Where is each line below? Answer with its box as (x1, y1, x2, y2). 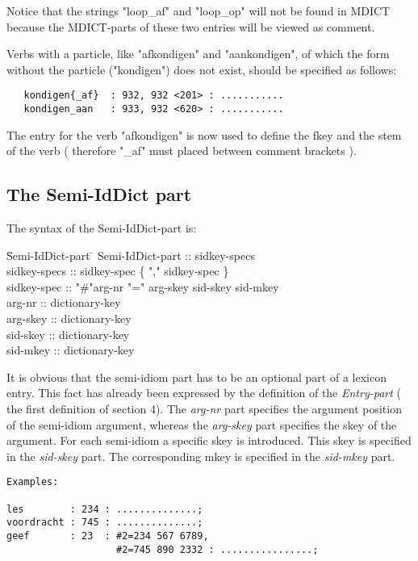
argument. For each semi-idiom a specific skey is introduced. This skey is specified (6, 432, 412, 449)
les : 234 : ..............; (6, 503, 203, 515)
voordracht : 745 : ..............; (6, 517, 203, 529)
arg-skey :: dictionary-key (6, 310, 132, 327)
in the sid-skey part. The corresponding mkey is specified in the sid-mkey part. (6, 447, 395, 464)
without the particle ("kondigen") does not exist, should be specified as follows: (6, 61, 397, 77)
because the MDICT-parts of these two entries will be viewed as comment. (6, 18, 375, 35)
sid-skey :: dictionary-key (6, 325, 130, 342)
